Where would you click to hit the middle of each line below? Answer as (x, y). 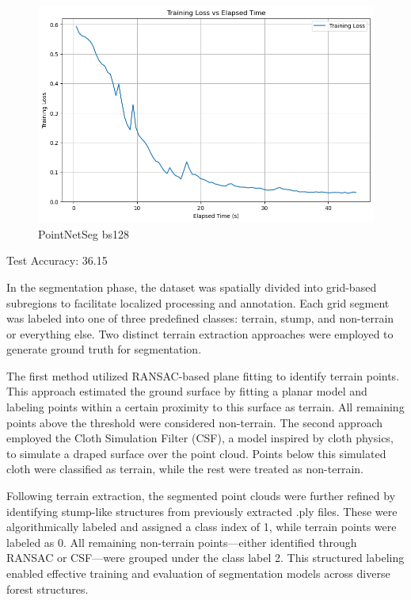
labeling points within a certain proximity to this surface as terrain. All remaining (205, 407)
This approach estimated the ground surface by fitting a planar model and (187, 391)
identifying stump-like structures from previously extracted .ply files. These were (202, 511)
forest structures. (48, 589)
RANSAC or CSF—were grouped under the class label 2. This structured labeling (205, 558)
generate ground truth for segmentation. (104, 349)
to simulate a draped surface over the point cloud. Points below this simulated (196, 453)
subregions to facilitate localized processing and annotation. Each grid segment (198, 302)
